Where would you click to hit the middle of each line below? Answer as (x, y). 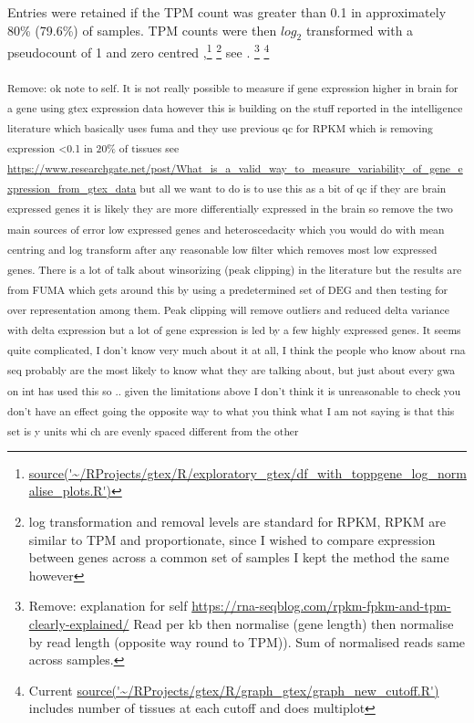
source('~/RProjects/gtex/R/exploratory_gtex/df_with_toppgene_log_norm (247, 472)
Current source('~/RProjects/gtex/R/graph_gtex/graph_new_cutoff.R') (234, 690)
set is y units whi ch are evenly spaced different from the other (153, 430)
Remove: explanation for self (108, 606)
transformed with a (360, 30)
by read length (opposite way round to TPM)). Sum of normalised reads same (247, 641)
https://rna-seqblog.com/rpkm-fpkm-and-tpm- (321, 606)
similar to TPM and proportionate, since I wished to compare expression (232, 539)
